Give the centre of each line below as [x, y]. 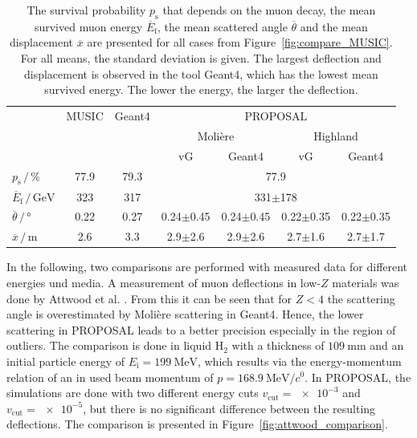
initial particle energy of [66, 361]
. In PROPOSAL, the [358, 377]
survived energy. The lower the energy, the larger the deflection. [201, 89]
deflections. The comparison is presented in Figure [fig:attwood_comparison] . [197, 424]
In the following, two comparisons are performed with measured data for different [207, 267]
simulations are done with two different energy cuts [133, 393]
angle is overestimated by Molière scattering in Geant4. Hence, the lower [185, 314]
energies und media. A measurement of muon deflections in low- [164, 282]
